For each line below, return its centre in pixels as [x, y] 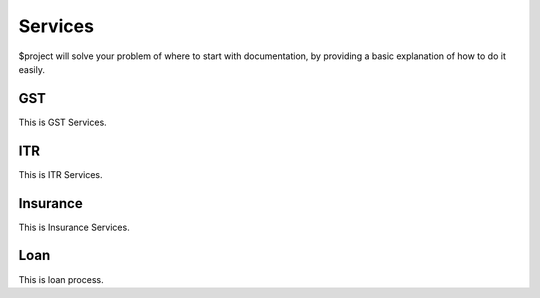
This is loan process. [61, 279]
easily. [31, 69]
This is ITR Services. [60, 174]
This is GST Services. [62, 122]
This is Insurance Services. [74, 227]
